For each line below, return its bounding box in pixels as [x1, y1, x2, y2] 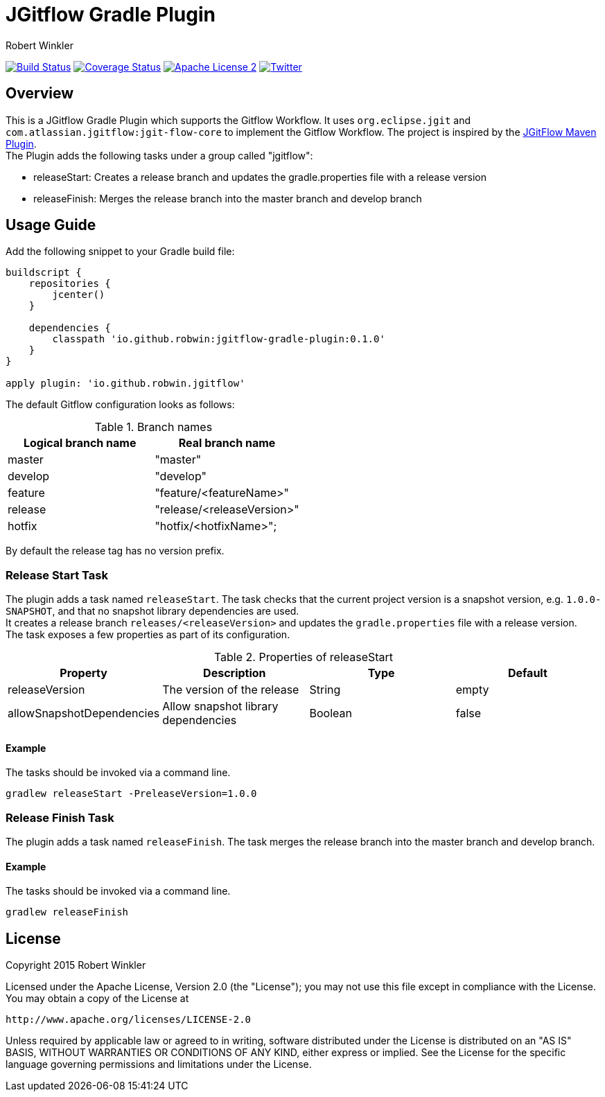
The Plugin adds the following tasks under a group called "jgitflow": [6, 149, 313, 161]
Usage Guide [6, 216, 96, 234]
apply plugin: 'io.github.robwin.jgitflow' [6, 378, 245, 389]
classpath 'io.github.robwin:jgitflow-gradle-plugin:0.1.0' [52, 333, 385, 345]
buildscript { [6, 267, 82, 279]
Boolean [309, 706, 352, 721]
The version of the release [162, 683, 299, 697]
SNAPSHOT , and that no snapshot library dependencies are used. [6, 605, 299, 617]
